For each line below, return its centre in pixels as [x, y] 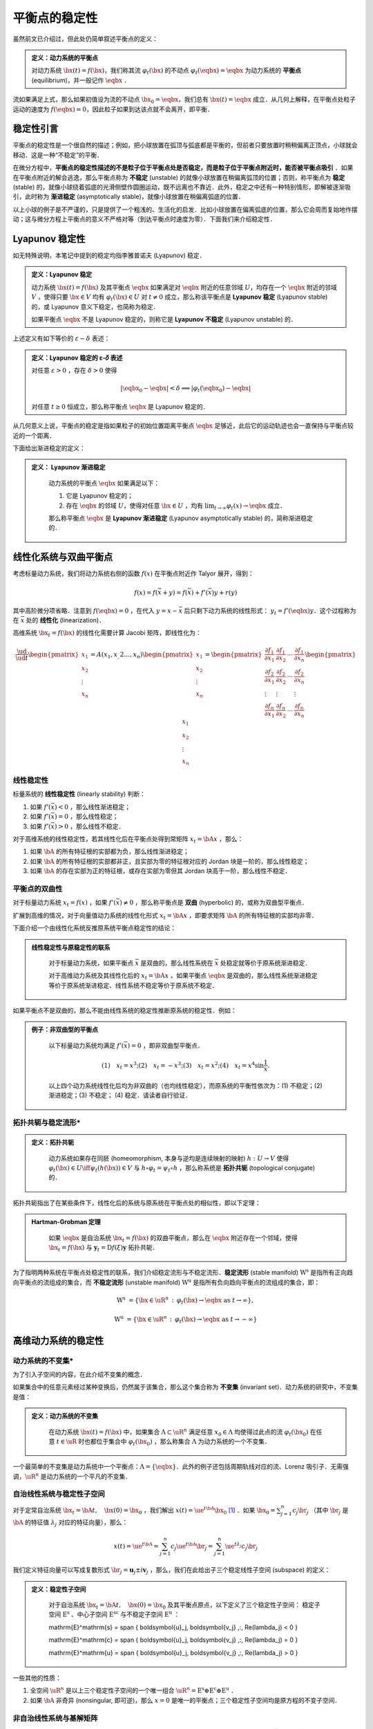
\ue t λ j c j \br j [241, 1546]
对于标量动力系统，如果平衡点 [91, 963]
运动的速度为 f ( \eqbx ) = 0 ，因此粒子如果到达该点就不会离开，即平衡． [113, 109]
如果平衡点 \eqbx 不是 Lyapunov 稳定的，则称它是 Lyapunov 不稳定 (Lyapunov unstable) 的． [164, 319]
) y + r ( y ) [224, 592]
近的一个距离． [34, 435]
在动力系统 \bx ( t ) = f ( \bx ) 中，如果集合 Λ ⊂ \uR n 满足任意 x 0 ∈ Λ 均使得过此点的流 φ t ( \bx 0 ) [179, 1432]
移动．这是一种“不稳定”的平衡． [58, 155]
